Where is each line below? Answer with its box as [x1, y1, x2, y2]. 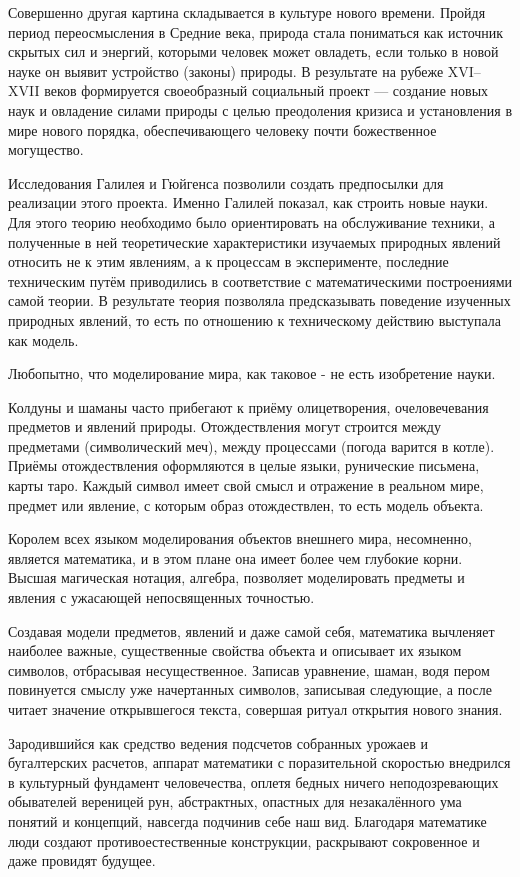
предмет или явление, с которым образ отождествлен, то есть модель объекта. [8, 494, 484, 515]
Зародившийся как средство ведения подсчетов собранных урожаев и [8, 732, 428, 753]
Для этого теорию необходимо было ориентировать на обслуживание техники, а [8, 211, 495, 232]
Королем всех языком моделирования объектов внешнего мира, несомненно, [8, 528, 472, 549]
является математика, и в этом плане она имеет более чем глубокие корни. [8, 547, 463, 568]
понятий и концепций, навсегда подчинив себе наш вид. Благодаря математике [8, 810, 487, 831]
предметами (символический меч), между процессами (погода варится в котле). [8, 435, 495, 456]
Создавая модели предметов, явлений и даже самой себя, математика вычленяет [8, 620, 495, 641]
